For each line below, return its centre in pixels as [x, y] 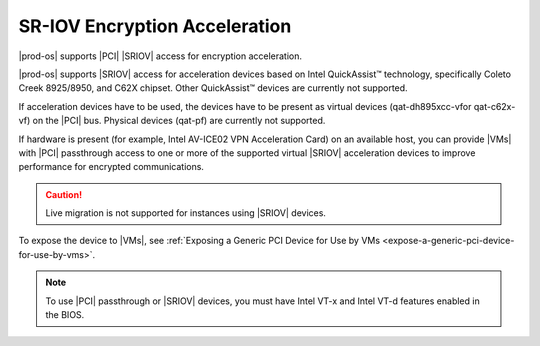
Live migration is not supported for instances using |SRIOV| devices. [186, 213]
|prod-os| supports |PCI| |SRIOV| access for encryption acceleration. [160, 56]
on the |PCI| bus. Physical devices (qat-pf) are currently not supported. [179, 121]
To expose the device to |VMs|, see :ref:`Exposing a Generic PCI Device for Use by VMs [199, 241]
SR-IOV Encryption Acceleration [155, 26]
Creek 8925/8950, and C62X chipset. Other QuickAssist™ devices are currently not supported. [213, 88]
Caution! [64, 194]
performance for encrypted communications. [111, 167]
